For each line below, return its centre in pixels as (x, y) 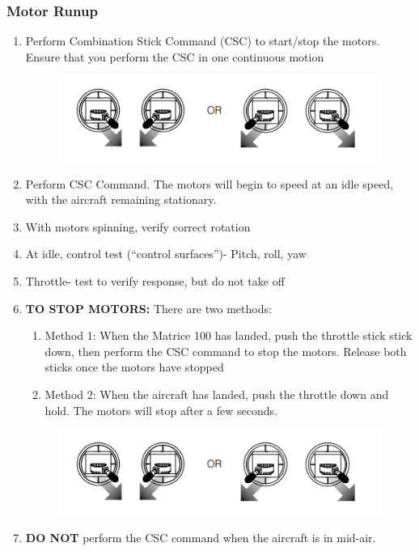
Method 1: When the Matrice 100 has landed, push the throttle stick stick (229, 335)
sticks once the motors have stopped (134, 367)
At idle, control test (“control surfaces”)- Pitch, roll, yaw (166, 254)
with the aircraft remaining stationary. (121, 199)
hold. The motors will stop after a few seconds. (161, 410)
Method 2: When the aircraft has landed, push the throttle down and (217, 394)
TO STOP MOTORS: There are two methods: (148, 308)
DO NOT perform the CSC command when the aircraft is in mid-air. (201, 537)
